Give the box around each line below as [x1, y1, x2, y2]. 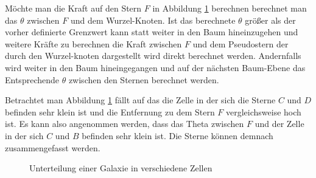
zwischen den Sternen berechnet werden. [68, 73, 219, 86]
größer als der [245, 13, 296, 26]
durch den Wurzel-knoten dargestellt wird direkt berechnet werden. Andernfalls [5, 49, 301, 62]
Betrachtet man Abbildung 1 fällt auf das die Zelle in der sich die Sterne [5, 94, 276, 106]
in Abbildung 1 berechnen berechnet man [152, 2, 307, 14]
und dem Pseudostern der [192, 37, 289, 50]
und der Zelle [255, 117, 304, 130]
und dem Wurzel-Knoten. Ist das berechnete [70, 13, 236, 26]
